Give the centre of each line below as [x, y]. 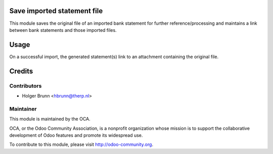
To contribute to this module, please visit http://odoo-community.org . [81, 144]
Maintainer [23, 109]
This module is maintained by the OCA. [50, 119]
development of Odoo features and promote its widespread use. [76, 135]
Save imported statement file [56, 11]
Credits [21, 71]
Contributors [26, 86]
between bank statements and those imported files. [63, 30]
